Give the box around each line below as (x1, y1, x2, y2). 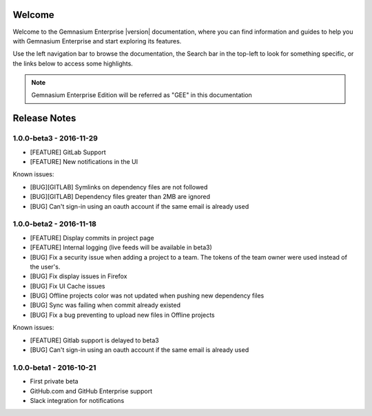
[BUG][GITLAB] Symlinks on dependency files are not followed (30, 183, 208, 191)
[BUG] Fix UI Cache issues (30, 282, 105, 290)
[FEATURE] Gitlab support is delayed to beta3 (30, 336, 160, 344)
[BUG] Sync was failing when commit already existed (30, 301, 180, 309)
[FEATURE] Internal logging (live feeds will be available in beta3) (30, 243, 213, 251)
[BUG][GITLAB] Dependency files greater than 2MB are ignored (30, 193, 210, 201)
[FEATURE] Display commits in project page (30, 233, 154, 242)
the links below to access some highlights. (12, 59, 134, 67)
